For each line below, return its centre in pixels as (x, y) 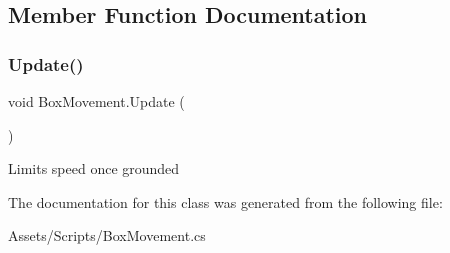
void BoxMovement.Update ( (96, 101)
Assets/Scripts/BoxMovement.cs (107, 235)
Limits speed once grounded (94, 168)
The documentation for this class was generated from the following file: (225, 201)
